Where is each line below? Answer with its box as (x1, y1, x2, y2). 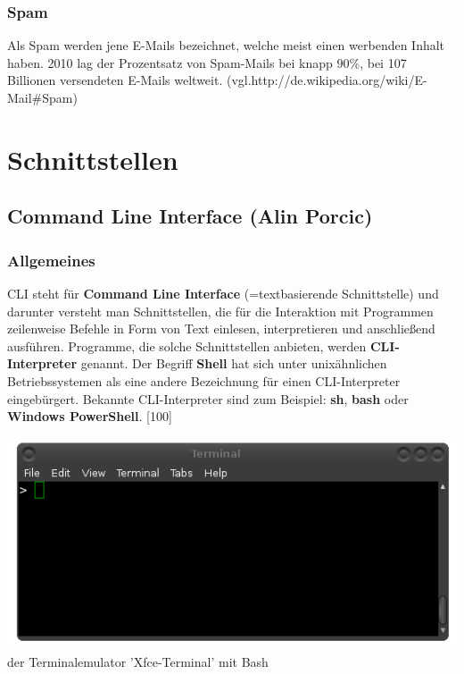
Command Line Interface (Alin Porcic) (7, 202, 373, 230)
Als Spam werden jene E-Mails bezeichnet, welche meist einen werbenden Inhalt (7, 36, 445, 55)
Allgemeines (7, 249, 95, 271)
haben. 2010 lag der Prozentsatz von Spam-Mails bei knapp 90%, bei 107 (7, 53, 407, 72)
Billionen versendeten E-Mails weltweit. (7, 71, 223, 89)
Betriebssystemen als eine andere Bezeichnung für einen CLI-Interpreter (7, 371, 401, 390)
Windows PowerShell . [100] (7, 407, 172, 425)
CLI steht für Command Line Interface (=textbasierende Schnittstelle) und (7, 283, 439, 302)
